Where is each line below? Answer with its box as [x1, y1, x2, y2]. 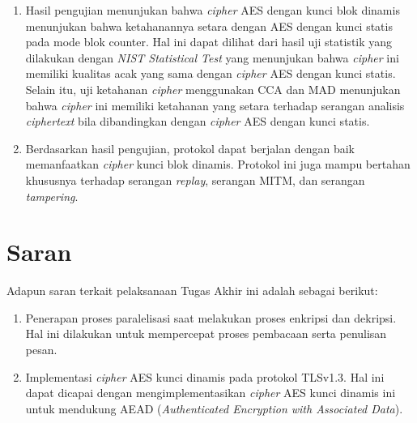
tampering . [25, 187, 79, 204]
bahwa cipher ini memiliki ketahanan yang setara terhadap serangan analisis [25, 96, 405, 113]
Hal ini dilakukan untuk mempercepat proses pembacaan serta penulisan [25, 325, 387, 342]
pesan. [25, 341, 57, 358]
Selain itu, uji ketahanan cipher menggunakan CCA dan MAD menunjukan [25, 80, 401, 97]
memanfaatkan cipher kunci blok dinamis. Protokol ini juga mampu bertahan [25, 156, 411, 173]
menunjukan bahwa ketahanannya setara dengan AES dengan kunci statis [25, 17, 393, 34]
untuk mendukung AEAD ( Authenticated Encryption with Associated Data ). [25, 399, 403, 417]
